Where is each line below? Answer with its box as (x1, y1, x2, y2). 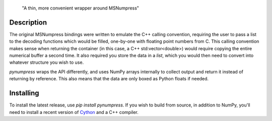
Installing (9, 89, 40, 97)
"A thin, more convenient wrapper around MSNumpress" (22, 5, 140, 11)
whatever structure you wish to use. (9, 59, 84, 65)
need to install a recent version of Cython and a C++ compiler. (9, 109, 139, 115)
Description (9, 18, 47, 27)
